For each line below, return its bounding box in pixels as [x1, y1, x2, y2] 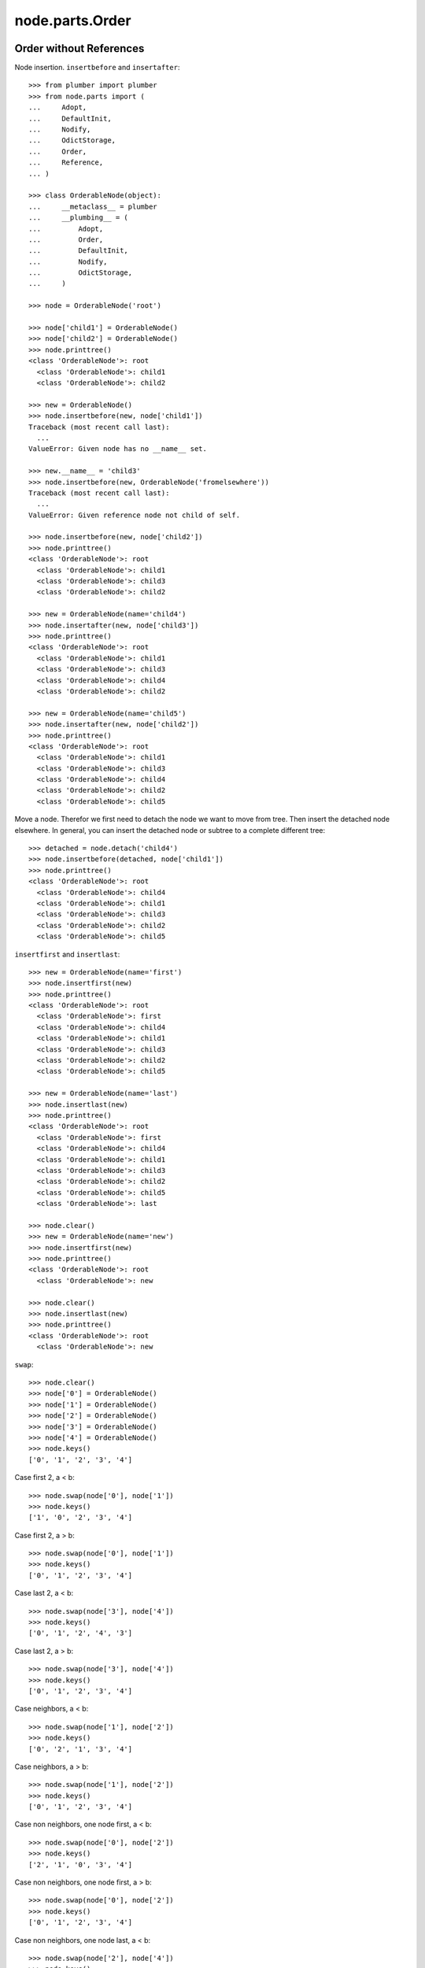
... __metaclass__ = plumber [28, 202, 157, 211]
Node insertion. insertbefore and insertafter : [14, 63, 180, 72]
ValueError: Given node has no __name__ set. [28, 445, 208, 453]
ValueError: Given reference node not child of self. [28, 510, 240, 520]
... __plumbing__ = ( [28, 213, 129, 222]
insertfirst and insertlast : [14, 949, 120, 959]
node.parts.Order [14, 12, 131, 29]
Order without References [14, 42, 145, 55]
